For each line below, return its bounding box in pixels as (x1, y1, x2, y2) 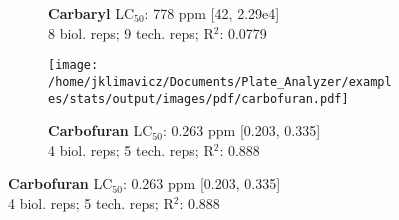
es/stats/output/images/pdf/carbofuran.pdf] (48, 91, 349, 106)
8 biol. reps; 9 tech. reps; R (48, 22, 214, 43)
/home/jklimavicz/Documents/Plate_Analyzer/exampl (48, 74, 392, 89)
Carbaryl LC (48, 3, 134, 23)
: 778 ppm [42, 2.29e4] (144, 3, 280, 23)
